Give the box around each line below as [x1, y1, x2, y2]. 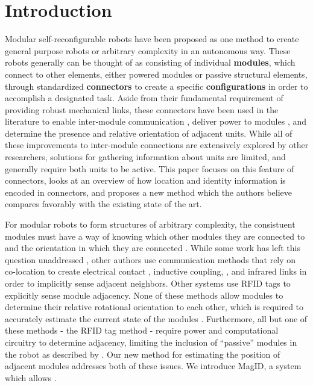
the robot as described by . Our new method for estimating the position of [5, 347, 280, 360]
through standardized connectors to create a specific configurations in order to [5, 79, 308, 92]
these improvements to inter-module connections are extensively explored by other [5, 139, 309, 151]
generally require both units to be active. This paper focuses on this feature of [5, 162, 294, 175]
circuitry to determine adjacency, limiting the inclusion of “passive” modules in [5, 335, 297, 348]
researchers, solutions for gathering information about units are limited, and [5, 151, 286, 163]
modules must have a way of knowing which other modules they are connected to [5, 229, 305, 242]
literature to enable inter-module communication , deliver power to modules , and [5, 115, 307, 128]
